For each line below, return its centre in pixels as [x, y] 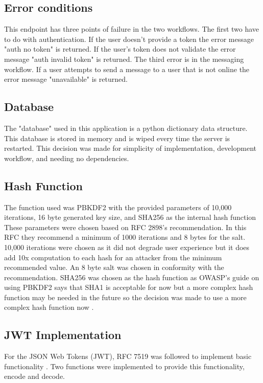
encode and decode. [34, 376]
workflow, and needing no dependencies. [67, 158]
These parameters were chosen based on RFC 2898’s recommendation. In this [125, 227]
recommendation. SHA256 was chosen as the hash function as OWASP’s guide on [132, 277]
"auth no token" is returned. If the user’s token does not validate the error [120, 49]
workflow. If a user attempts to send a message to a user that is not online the [127, 69]
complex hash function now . [49, 307]
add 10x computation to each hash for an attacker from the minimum [113, 257]
